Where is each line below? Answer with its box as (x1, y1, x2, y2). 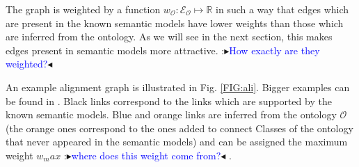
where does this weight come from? (71, 148, 221, 162)
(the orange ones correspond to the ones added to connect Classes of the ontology (6, 120, 353, 135)
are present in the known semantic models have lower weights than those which (6, 15, 344, 30)
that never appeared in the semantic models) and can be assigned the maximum (6, 134, 348, 149)
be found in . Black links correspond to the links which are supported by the (6, 93, 332, 108)
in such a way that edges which (216, 2, 349, 16)
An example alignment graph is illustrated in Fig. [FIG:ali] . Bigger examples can (6, 79, 350, 94)
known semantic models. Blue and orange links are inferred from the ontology (6, 107, 337, 122)
